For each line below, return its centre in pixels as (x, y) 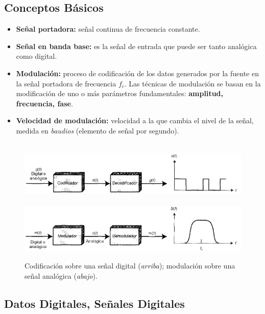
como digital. (37, 56)
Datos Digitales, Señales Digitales (94, 304)
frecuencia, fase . (44, 103)
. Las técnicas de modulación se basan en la (192, 83)
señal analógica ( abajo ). (61, 276)
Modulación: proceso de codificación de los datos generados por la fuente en (137, 73)
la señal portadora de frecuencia (66, 83)
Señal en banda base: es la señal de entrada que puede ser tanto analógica (136, 46)
